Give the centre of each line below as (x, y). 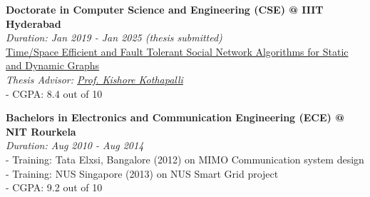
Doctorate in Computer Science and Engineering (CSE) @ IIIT (165, 9)
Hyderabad (34, 23)
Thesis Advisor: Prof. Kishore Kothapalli (94, 79)
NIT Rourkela (41, 131)
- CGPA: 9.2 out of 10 (54, 187)
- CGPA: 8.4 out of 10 (54, 93)
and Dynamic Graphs (53, 65)
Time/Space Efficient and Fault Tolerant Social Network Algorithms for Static (177, 51)
